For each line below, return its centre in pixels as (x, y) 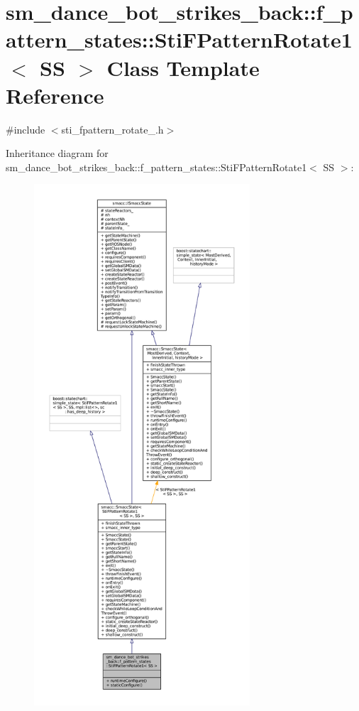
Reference (55, 95)
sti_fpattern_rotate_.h (112, 129)
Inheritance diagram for (57, 153)
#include (26, 129)
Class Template (183, 67)
